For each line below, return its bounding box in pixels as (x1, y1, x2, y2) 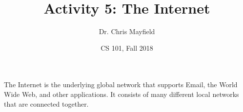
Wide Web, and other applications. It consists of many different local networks (4, 89, 239, 99)
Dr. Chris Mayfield (99, 26, 155, 37)
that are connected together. (4, 98, 89, 109)
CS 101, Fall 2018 (101, 42, 153, 53)
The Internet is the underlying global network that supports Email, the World (4, 79, 238, 90)
